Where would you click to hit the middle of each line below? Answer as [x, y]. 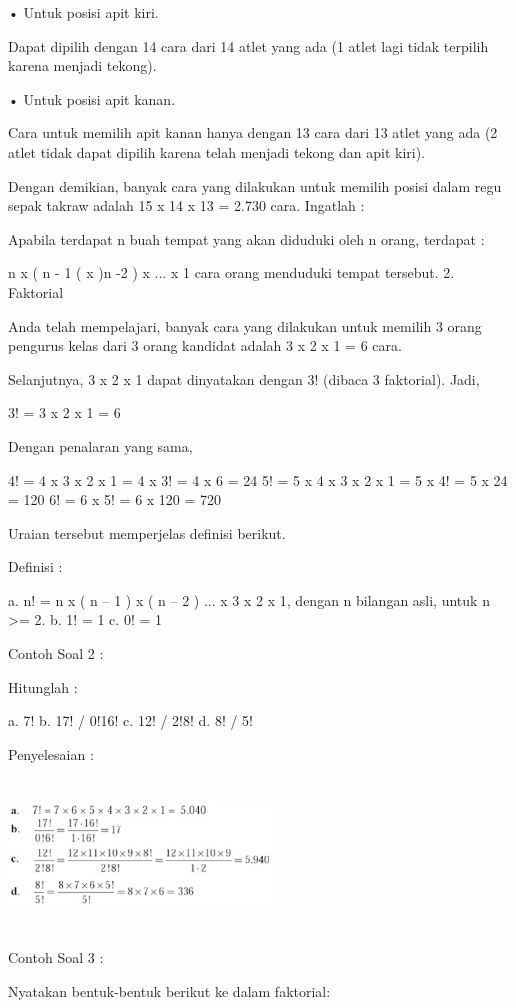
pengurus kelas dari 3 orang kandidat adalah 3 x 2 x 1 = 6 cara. [205, 345]
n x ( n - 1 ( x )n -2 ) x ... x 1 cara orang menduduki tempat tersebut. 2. [231, 272]
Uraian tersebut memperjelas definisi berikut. [147, 532]
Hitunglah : [43, 686]
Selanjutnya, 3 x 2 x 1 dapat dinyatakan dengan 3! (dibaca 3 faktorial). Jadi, [244, 378]
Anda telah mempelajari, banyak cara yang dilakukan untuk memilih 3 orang [245, 325]
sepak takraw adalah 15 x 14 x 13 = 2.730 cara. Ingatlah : [186, 205]
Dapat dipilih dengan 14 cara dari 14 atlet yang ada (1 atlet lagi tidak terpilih [248, 45]
